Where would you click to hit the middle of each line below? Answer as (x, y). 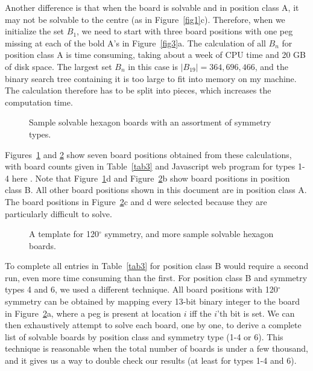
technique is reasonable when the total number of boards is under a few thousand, (157, 348)
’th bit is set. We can (256, 313)
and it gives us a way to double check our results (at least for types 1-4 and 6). (151, 360)
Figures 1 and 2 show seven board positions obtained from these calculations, (148, 154)
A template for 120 (64, 234)
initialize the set (35, 31)
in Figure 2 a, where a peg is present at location (93, 313)
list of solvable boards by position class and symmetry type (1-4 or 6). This (144, 336)
